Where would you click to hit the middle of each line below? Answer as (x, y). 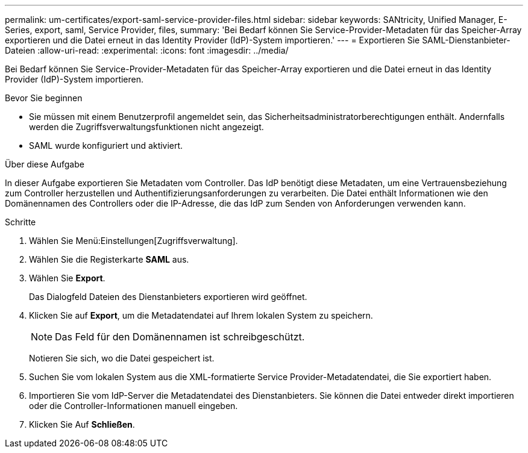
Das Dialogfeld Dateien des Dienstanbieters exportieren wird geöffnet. (168, 297)
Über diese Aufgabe (45, 164)
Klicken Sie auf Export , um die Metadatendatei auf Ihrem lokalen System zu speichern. (201, 315)
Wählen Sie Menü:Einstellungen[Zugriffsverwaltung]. (134, 241)
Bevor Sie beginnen (44, 98)
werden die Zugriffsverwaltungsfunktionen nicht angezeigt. (146, 127)
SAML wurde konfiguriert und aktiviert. (106, 145)
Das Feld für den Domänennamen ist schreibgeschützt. (180, 337)
